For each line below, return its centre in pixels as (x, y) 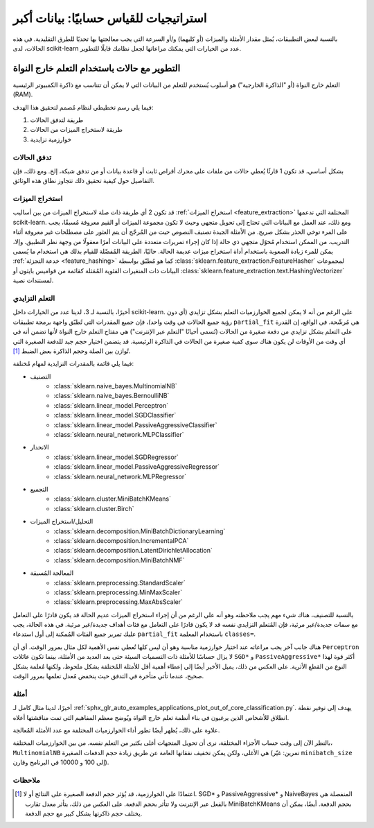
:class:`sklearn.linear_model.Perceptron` (111, 405)
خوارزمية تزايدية (51, 139)
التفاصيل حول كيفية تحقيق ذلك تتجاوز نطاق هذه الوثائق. (84, 181)
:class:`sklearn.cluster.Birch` (94, 508)
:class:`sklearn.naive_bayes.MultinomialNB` (116, 386)
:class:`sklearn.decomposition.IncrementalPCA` (121, 540)
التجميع (39, 489)
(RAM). (23, 94)
